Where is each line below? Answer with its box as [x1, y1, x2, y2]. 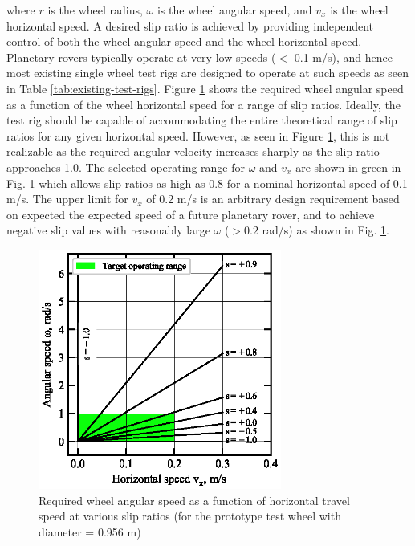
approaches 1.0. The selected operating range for [6, 158, 246, 175]
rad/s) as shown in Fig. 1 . [262, 222, 389, 238]
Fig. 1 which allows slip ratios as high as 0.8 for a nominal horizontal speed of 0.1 [6, 174, 408, 191]
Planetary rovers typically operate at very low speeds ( [6, 48, 276, 65]
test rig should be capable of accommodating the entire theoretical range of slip [6, 112, 397, 128]
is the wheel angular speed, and [157, 2, 312, 18]
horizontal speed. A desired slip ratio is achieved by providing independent [6, 17, 374, 34]
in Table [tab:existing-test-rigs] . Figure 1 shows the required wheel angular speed [6, 79, 404, 96]
